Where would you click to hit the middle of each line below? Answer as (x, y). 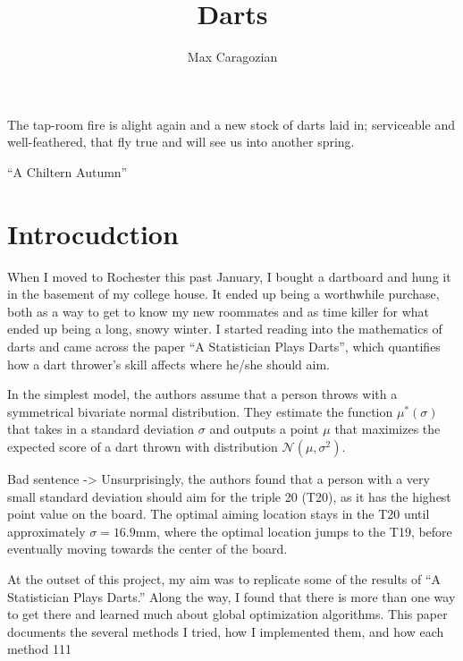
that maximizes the (387, 429)
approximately (46, 531)
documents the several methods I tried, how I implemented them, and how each (226, 631)
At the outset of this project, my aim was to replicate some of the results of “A (224, 578)
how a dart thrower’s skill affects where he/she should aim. (169, 364)
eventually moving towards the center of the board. (147, 549)
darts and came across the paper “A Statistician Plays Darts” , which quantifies (224, 346)
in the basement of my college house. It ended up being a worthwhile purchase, (223, 294)
